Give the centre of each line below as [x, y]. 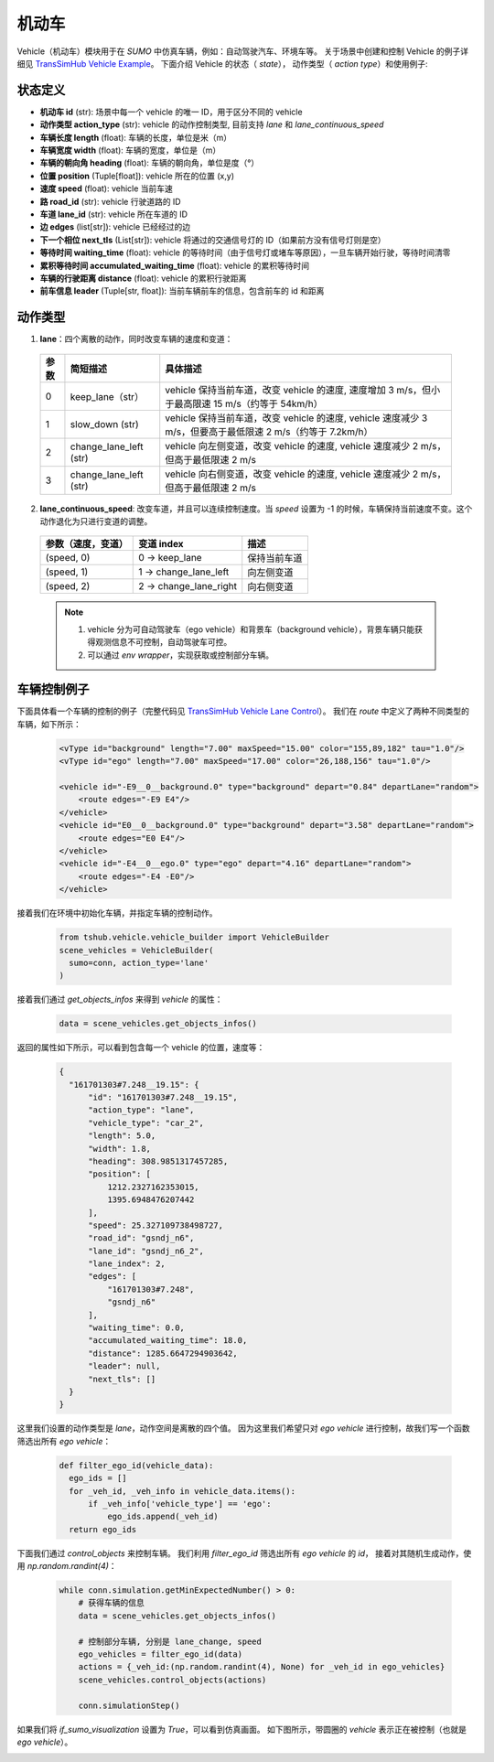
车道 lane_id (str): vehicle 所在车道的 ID [113, 214]
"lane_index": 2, [127, 1264]
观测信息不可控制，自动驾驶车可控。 [163, 642]
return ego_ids [103, 1529]
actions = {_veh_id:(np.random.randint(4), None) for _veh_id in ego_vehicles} [262, 1667]
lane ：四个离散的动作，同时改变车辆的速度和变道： [136, 339]
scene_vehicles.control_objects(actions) [172, 1680]
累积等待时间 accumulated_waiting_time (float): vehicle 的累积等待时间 [175, 265]
